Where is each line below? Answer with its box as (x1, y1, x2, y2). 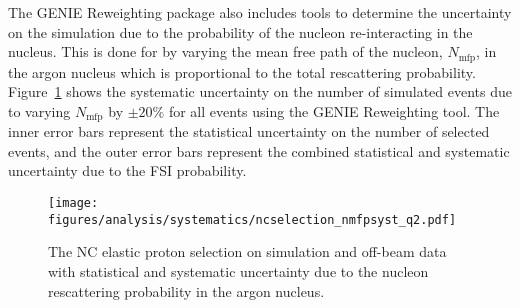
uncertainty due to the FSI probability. (8, 160, 247, 181)
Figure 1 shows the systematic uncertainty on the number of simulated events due (8, 81, 512, 102)
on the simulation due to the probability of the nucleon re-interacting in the (8, 21, 473, 42)
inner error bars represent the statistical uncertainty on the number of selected (8, 121, 490, 142)
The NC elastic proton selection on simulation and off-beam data (48, 241, 447, 262)
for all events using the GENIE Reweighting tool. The (168, 100, 500, 121)
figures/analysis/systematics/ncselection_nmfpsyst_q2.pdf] (48, 212, 457, 227)
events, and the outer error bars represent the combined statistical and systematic (8, 140, 510, 161)
